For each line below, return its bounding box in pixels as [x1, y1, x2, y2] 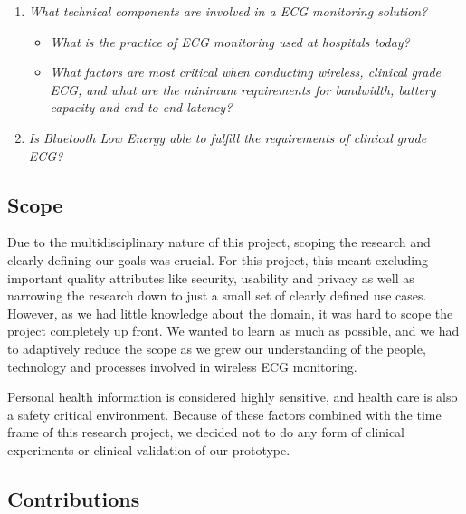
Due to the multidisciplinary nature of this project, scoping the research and [7, 233, 431, 252]
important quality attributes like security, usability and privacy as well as [7, 268, 414, 287]
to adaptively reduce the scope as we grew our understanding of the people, [7, 338, 426, 357]
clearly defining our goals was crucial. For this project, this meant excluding [7, 250, 429, 269]
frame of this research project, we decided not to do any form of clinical [7, 423, 404, 442]
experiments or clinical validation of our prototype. [7, 440, 290, 459]
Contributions [7, 484, 140, 512]
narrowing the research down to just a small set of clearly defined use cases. [7, 286, 427, 305]
